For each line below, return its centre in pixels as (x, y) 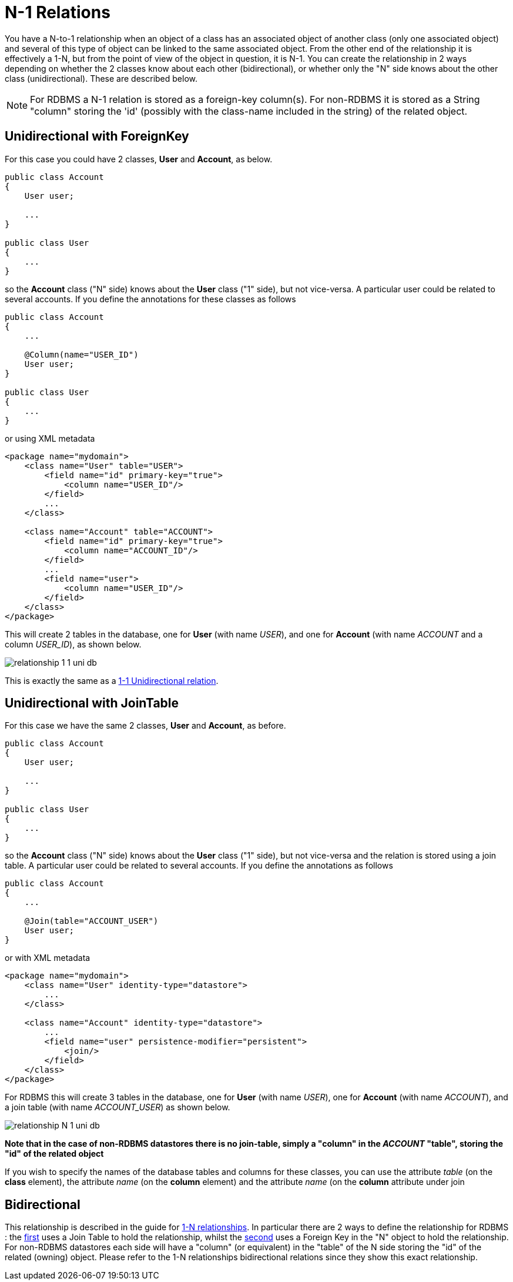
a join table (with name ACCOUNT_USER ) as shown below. (118, 1107)
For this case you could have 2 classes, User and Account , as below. (139, 159)
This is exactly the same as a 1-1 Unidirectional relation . (112, 680)
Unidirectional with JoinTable (92, 703)
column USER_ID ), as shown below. (73, 644)
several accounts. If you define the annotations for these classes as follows (150, 299)
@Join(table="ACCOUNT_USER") (91, 921)
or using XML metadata (50, 438)
